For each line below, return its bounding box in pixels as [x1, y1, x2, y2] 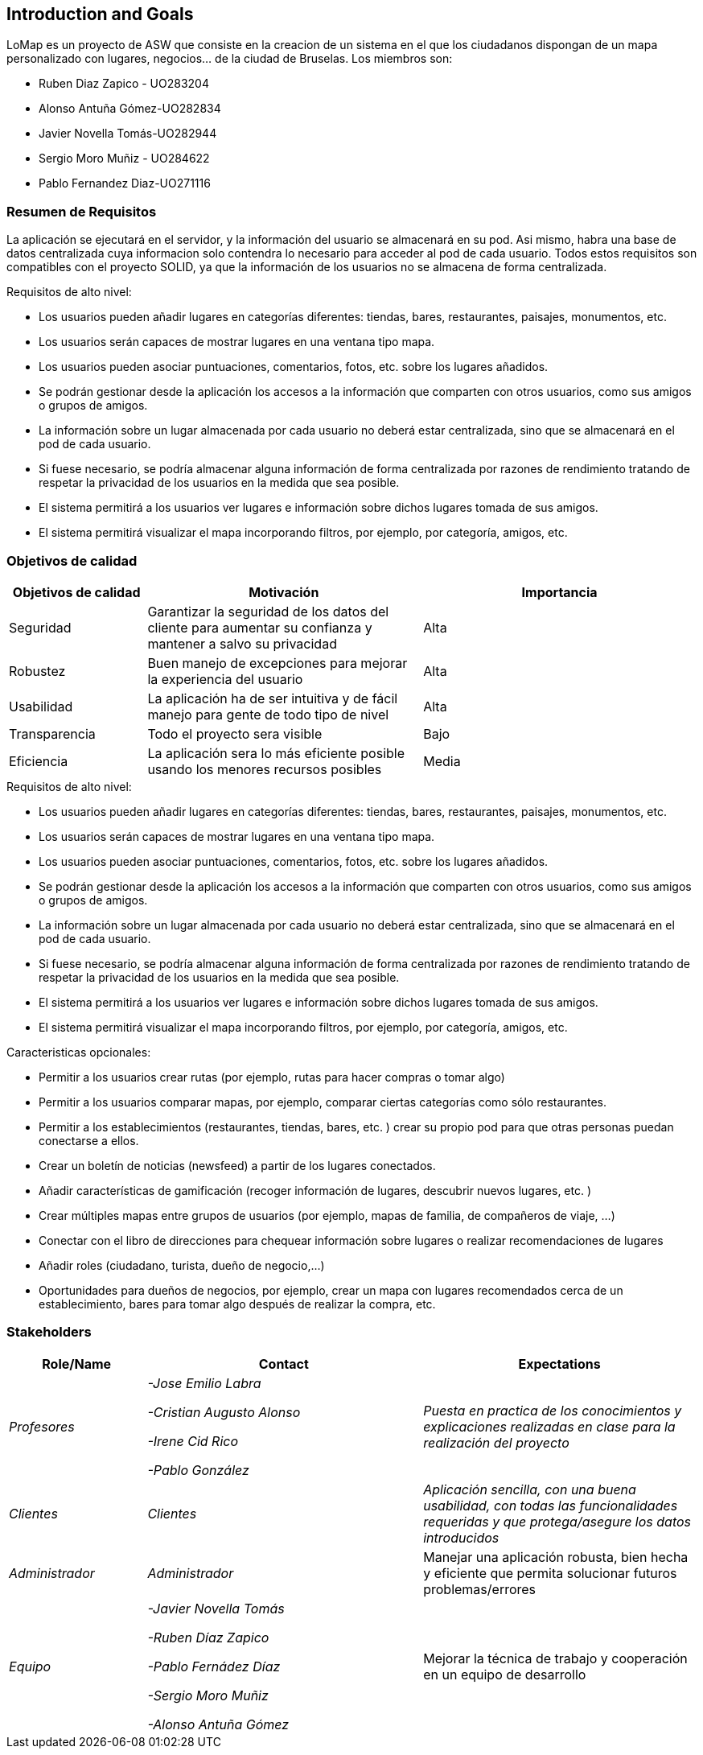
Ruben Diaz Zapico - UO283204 [39, 76, 209, 91]
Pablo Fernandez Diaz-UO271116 [39, 176, 211, 191]
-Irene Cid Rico [147, 1432, 239, 1449]
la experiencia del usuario [147, 670, 303, 687]
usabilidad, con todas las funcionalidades [423, 1497, 678, 1514]
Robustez [9, 662, 66, 679]
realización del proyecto [423, 1434, 569, 1451]
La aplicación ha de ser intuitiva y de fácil [147, 690, 398, 707]
